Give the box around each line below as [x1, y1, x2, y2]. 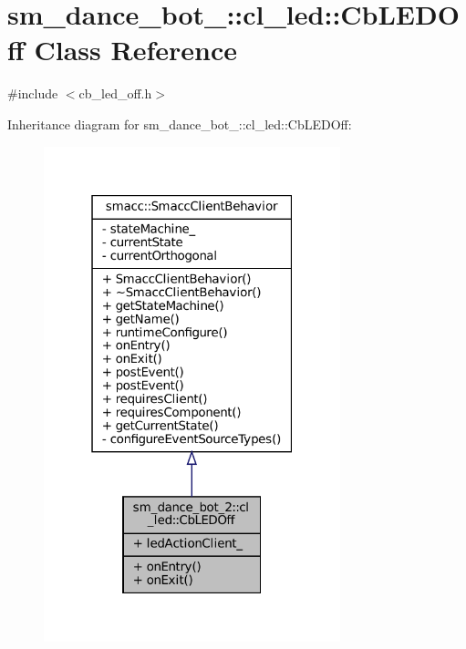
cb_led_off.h [78, 84, 152, 103]
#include [7, 84, 58, 103]
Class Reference [34, 31, 238, 68]
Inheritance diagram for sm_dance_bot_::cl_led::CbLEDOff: [7, 114, 352, 133]
